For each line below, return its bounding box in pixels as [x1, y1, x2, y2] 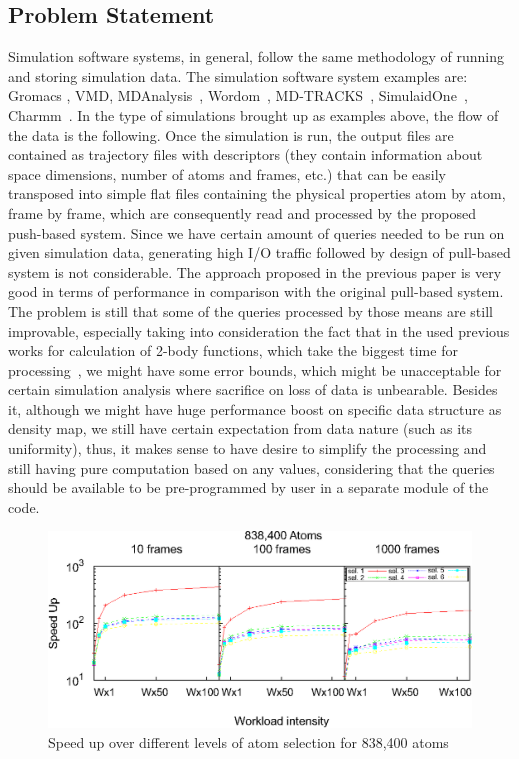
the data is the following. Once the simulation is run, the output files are [8, 124, 454, 145]
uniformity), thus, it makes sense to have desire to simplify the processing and [8, 438, 487, 459]
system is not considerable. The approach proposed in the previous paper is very [8, 261, 502, 282]
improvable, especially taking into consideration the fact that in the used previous [8, 320, 510, 341]
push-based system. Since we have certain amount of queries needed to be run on [8, 222, 505, 243]
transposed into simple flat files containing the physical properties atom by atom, [8, 183, 506, 204]
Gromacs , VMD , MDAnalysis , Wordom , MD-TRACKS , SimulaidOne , [8, 85, 468, 106]
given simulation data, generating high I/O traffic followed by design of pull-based [8, 242, 511, 263]
